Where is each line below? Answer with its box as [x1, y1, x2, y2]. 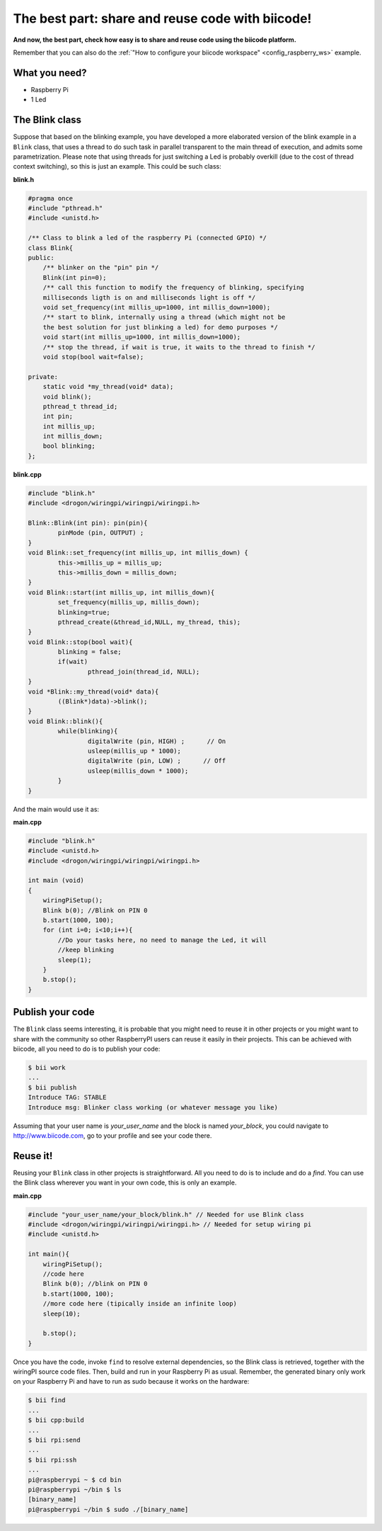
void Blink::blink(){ [28, 717, 103, 725]
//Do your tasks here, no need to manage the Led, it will [57, 936, 267, 944]
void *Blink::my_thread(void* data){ [28, 687, 159, 696]
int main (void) [28, 876, 85, 885]
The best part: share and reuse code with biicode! [13, 11, 312, 26]
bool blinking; [42, 442, 95, 450]
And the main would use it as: [13, 805, 99, 813]
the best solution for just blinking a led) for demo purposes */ [42, 323, 279, 331]
